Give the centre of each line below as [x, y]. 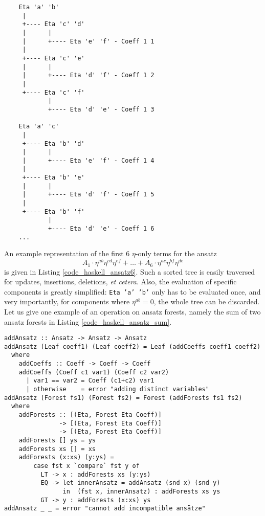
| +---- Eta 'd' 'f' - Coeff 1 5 [88, 195]
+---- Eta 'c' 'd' [53, 24]
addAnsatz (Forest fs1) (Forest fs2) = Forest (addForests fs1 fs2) [123, 398]
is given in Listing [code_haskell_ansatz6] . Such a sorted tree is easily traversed [130, 271]
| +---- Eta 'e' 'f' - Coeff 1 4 [88, 160]
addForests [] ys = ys [57, 440]
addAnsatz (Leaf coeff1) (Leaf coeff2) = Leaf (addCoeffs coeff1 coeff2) [132, 346]
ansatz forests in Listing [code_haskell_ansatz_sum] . [88, 321]
